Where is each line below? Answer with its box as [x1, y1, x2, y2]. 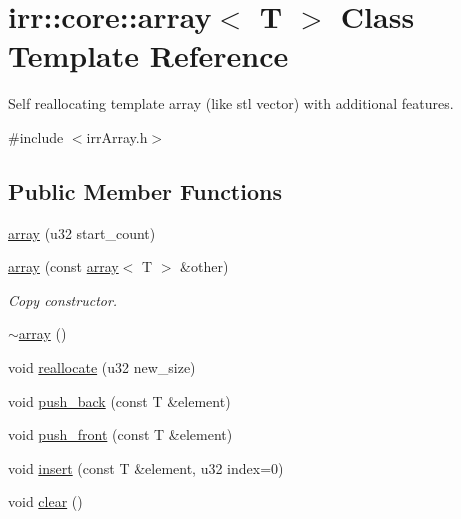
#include [8, 126, 64, 147]
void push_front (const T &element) [8, 424, 233, 445]
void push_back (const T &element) [8, 390, 231, 411]
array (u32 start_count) [8, 222, 156, 243]
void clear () [8, 491, 83, 512]
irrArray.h [86, 126, 148, 147]
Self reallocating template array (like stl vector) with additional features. [8, 93, 454, 114]
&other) [180, 256, 229, 277]
